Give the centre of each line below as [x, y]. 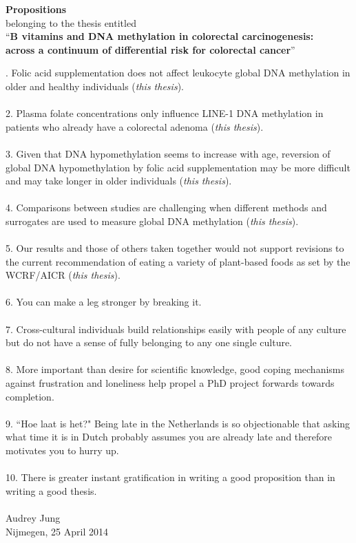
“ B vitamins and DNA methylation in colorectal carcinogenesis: [160, 36]
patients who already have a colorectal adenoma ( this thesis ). [135, 126]
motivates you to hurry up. [62, 450]
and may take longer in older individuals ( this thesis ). [119, 181]
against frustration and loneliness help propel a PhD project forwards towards [170, 383]
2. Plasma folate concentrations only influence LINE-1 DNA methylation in [165, 113]
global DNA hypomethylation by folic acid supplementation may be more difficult [178, 167]
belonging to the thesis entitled [71, 22]
